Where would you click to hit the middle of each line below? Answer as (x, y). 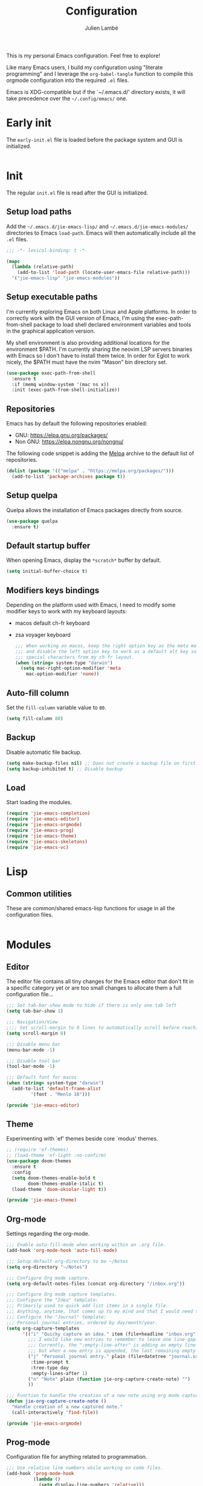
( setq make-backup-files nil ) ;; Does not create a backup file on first (101, 763)
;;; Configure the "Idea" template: (52, 1300)
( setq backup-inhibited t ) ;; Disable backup (64, 769)
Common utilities (39, 894)
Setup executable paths (52, 297)
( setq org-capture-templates (43, 1328)
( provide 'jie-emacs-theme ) (42, 1200)
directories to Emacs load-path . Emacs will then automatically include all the (101, 233)
